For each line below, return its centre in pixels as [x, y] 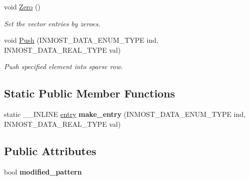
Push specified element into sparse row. [63, 66]
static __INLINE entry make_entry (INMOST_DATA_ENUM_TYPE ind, [125, 114]
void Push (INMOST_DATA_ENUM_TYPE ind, [81, 40]
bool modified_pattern [43, 171]
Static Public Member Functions [90, 93]
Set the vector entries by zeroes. [52, 23]
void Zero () [22, 6]
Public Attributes [50, 150]
